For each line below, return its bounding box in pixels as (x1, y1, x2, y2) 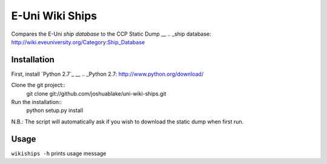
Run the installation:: (11, 99, 62, 106)
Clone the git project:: (11, 82, 66, 89)
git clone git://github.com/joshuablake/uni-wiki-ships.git (26, 90, 167, 97)
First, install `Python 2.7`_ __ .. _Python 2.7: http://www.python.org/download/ (11, 70, 204, 77)
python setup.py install (26, 107, 84, 114)
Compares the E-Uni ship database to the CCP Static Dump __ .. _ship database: (11, 30, 211, 38)
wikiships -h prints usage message (11, 149, 107, 157)
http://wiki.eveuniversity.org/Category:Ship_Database (11, 38, 145, 45)
